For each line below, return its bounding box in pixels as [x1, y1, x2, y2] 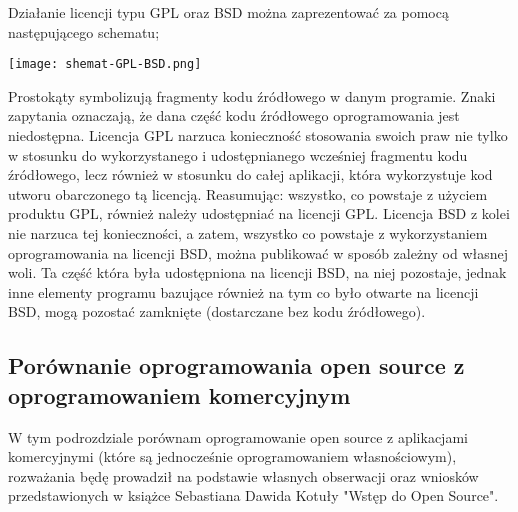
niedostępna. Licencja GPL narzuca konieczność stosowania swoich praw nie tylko [8, 125, 508, 146]
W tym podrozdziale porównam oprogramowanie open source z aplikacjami [8, 426, 468, 447]
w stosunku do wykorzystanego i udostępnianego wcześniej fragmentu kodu [8, 144, 468, 165]
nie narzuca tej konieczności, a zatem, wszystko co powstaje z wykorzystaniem [8, 223, 488, 243]
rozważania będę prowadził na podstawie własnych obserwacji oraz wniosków [8, 465, 479, 486]
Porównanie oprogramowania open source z [8, 350, 465, 381]
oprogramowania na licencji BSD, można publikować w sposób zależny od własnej [8, 242, 509, 263]
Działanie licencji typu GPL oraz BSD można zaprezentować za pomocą [8, 2, 449, 22]
